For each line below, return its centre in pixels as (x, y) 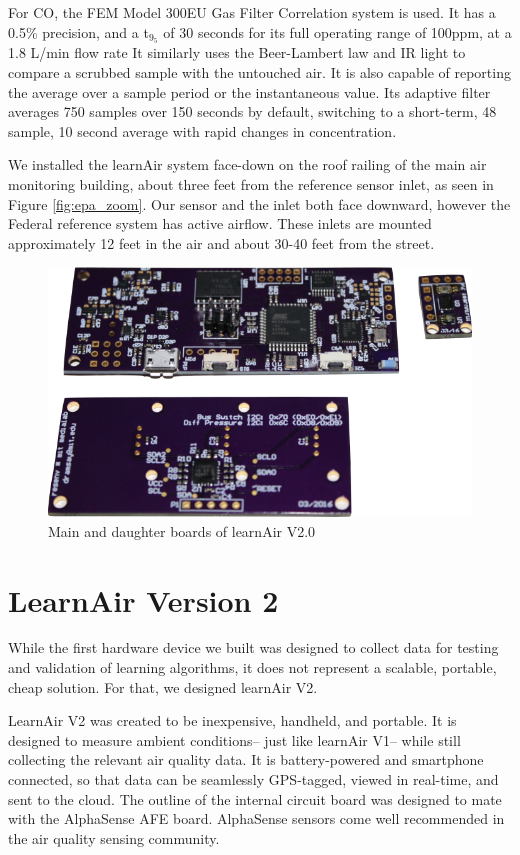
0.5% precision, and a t (78, 31)
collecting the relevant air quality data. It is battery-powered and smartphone (246, 759)
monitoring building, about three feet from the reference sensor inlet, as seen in (251, 184)
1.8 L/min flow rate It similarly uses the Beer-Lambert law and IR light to (237, 52)
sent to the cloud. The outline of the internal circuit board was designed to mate (255, 798)
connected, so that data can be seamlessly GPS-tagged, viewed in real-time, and (253, 779)
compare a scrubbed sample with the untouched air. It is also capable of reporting (259, 72)
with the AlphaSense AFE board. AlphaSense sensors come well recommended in (256, 818)
